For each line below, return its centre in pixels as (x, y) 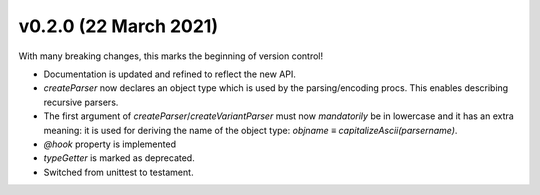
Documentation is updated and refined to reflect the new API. (170, 74)
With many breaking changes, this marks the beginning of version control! (171, 56)
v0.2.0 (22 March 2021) (118, 26)
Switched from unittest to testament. (118, 172)
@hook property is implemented (110, 144)
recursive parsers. (81, 102)
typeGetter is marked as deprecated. (119, 158)
